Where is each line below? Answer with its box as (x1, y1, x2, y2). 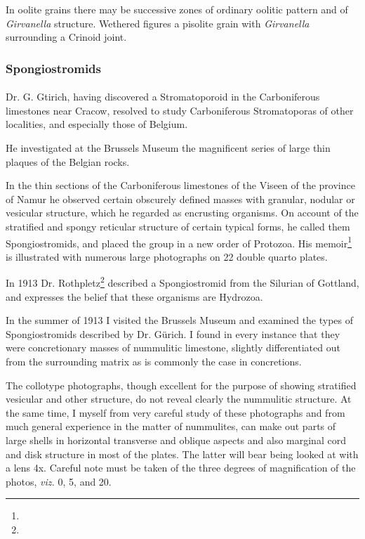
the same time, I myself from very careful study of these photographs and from (6, 405, 345, 420)
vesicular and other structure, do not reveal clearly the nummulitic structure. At (6, 391, 352, 406)
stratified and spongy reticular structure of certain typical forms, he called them (6, 219, 350, 233)
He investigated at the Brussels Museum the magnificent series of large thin (6, 141, 331, 155)
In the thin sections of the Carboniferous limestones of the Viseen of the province (6, 178, 355, 193)
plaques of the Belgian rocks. (6, 154, 130, 169)
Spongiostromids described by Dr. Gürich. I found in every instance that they (6, 326, 340, 341)
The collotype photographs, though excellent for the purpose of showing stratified (6, 377, 357, 392)
